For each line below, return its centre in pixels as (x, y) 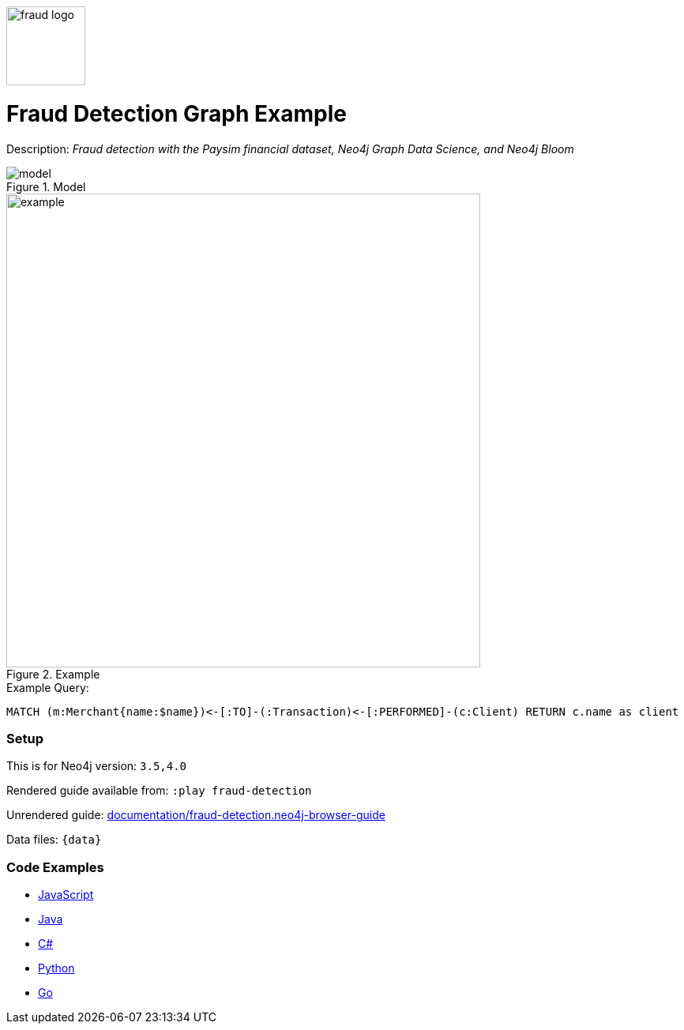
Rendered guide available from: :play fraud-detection (159, 791)
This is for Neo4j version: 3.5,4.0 (97, 766)
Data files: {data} (54, 840)
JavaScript (66, 895)
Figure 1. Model (46, 186)
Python (56, 968)
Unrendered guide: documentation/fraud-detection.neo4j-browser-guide (196, 815)
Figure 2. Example (53, 674)
